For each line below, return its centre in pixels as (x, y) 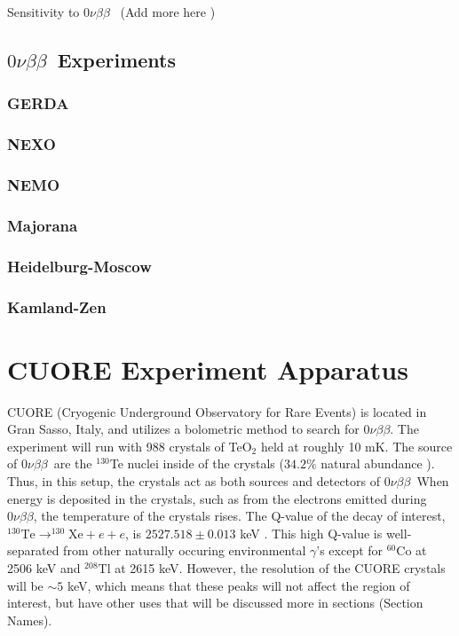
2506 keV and (44, 567)
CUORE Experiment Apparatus (208, 369)
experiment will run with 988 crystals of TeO (130, 446)
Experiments (117, 59)
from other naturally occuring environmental (185, 550)
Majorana (43, 225)
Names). (30, 620)
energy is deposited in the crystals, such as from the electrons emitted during (217, 498)
